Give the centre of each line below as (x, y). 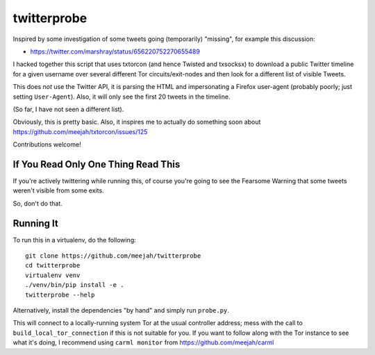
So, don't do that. (37, 203)
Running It (35, 223)
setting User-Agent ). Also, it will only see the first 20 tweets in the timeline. (122, 97)
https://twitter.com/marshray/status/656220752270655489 (115, 51)
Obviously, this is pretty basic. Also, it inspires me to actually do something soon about (137, 122)
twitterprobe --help (60, 295)
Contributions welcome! (47, 145)
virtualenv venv (53, 275)
